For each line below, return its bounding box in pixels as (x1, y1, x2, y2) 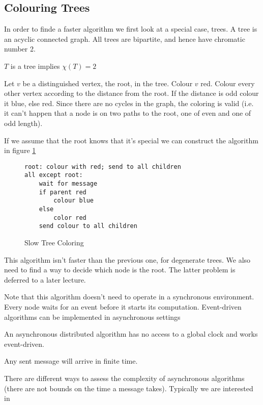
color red (53, 214, 86, 221)
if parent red (39, 188, 86, 196)
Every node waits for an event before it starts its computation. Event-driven (4, 301, 242, 312)
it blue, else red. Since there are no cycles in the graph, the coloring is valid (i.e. (4, 97, 254, 108)
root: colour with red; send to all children (24, 163, 181, 170)
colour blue (53, 197, 94, 205)
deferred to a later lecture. (4, 274, 86, 285)
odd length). (4, 117, 43, 128)
